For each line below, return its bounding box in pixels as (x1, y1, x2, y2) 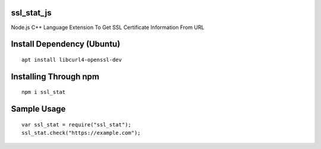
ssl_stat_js (11, 8, 52, 18)
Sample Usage (11, 104, 66, 114)
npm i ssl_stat (21, 89, 66, 96)
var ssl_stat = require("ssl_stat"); (21, 121, 132, 128)
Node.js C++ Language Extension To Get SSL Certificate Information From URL (11, 24, 204, 31)
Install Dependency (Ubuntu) (11, 39, 121, 49)
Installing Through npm (11, 71, 99, 81)
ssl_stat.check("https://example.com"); (21, 129, 141, 137)
